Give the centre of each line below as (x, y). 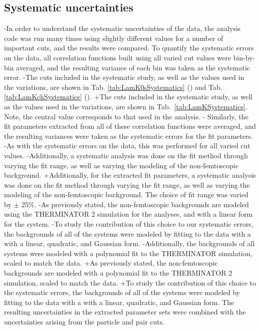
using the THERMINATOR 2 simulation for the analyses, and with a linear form (128, 214)
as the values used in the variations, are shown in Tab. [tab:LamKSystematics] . (126, 106)
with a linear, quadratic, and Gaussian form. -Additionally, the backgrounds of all (129, 243)
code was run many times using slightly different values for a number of (114, 38)
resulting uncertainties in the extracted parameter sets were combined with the (125, 312)
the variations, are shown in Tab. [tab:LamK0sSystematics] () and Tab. (113, 87)
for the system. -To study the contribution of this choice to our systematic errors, (129, 224)
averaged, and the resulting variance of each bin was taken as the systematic (133, 67)
